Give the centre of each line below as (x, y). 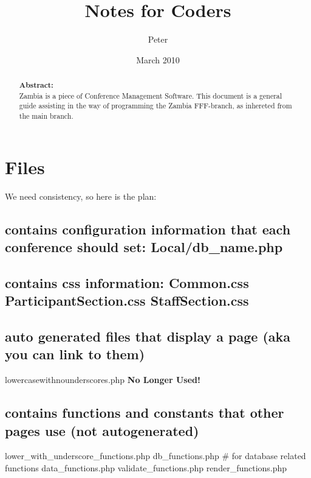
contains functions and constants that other (145, 413)
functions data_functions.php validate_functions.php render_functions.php (146, 467)
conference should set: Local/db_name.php (144, 247)
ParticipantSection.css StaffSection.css (127, 301)
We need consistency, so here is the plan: (81, 196)
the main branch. (46, 116)
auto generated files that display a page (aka (148, 336)
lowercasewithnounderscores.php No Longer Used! (103, 380)
